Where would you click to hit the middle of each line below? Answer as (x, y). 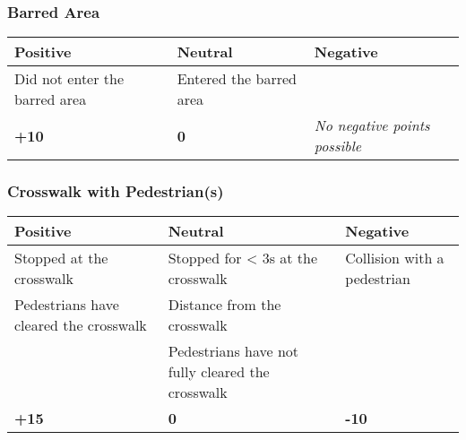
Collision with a (395, 258)
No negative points (372, 125)
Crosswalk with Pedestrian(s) (116, 191)
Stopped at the (61, 258)
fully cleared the (219, 372)
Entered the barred (237, 79)
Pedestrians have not (233, 351)
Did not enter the (69, 79)
